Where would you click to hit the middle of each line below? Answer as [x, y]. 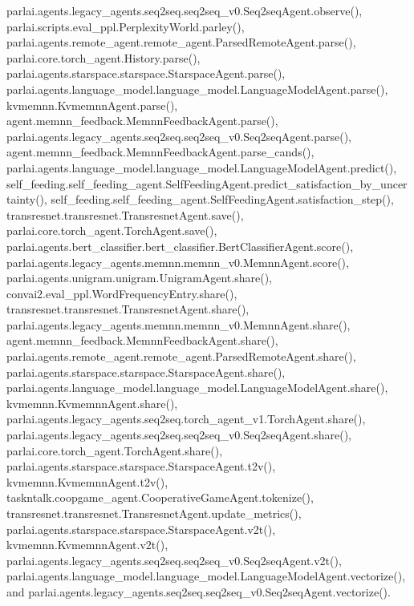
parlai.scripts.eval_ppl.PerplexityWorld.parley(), [126, 26]
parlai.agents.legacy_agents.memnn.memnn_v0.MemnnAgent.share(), [179, 324]
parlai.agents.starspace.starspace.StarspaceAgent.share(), [146, 372]
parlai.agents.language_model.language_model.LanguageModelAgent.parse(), [197, 89]
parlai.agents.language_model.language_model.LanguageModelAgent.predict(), [202, 167]
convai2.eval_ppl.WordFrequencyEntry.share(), [122, 293]
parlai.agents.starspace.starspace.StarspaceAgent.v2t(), [141, 529]
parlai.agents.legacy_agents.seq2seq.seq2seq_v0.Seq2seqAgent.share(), [179, 435]
